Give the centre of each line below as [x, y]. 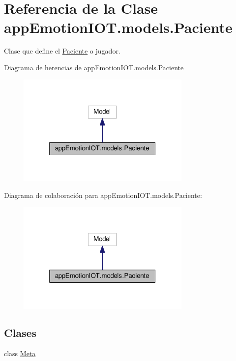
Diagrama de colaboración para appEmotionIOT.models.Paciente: [103, 195]
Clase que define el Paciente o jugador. [62, 51]
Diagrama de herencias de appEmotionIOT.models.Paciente [94, 67]
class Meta [20, 353]
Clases [20, 332]
